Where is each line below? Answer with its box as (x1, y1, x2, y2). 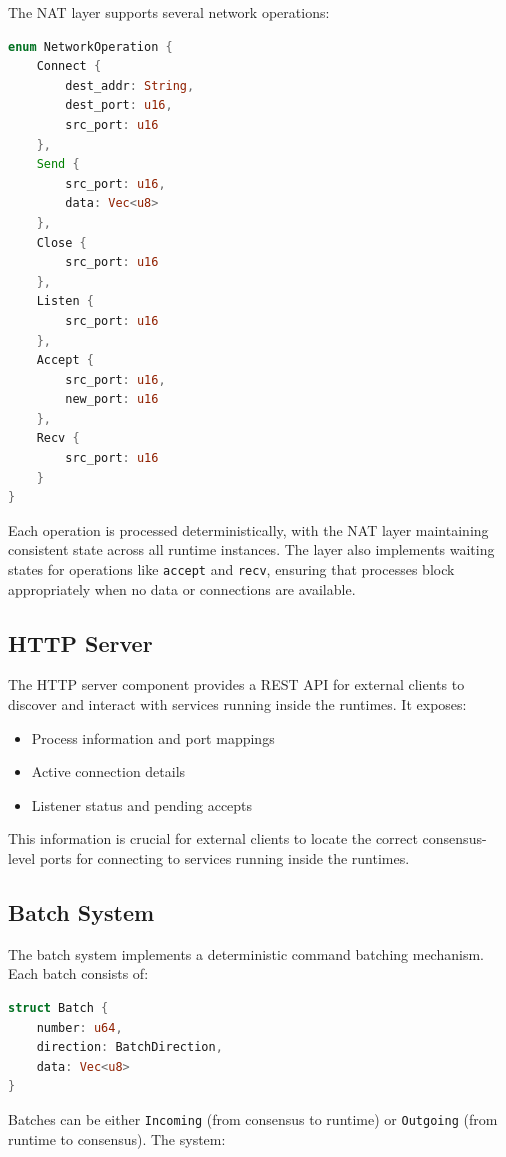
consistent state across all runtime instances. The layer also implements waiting (8, 539, 495, 560)
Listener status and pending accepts (31, 794, 253, 815)
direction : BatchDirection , (36, 1040, 223, 1055)
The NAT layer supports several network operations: (8, 2, 330, 22)
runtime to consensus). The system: (8, 1128, 226, 1149)
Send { (36, 157, 80, 172)
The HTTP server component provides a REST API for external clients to (8, 674, 465, 695)
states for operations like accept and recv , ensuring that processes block (8, 559, 455, 580)
